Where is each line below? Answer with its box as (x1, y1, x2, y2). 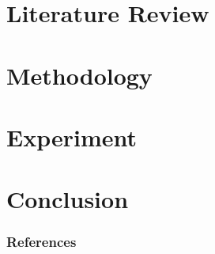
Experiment (6, 120, 138, 153)
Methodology (6, 59, 153, 91)
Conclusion (6, 183, 129, 215)
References (6, 232, 77, 252)
